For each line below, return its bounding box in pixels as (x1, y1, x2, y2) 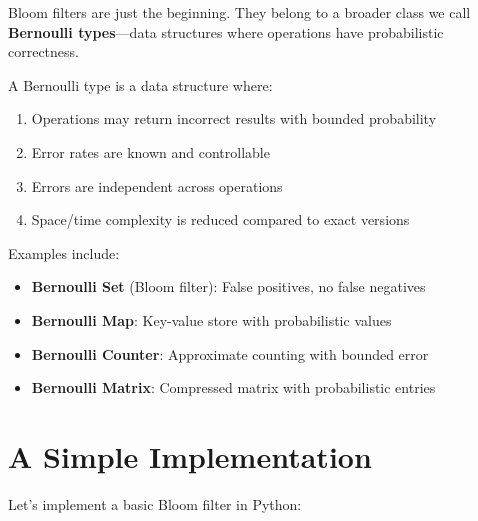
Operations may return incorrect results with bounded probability (31, 108, 437, 129)
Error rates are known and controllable (31, 141, 270, 162)
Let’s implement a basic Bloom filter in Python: (8, 493, 302, 514)
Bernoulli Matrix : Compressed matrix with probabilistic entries (31, 377, 436, 398)
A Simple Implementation (8, 435, 372, 476)
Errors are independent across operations (31, 175, 283, 196)
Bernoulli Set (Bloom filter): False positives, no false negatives (31, 276, 426, 297)
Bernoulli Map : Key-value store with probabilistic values (31, 309, 392, 330)
